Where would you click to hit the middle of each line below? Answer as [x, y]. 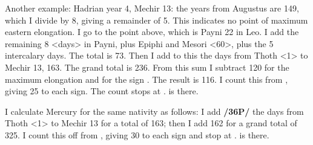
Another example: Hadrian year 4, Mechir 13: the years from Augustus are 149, [152, 8]
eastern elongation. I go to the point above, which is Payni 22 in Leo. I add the [152, 32]
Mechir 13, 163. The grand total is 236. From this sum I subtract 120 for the [147, 67]
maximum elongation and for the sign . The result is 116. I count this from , [147, 79]
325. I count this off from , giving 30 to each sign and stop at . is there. [137, 134]
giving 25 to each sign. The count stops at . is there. [102, 91]
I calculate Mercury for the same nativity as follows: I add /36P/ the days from [154, 111]
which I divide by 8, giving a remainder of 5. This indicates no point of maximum [156, 20]
